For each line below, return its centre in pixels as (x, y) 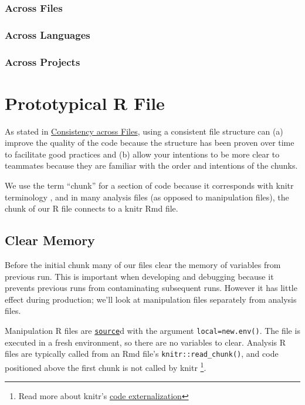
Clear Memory (50, 240)
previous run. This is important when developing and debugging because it (139, 276)
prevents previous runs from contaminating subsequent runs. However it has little (151, 288)
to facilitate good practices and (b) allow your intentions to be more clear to (142, 154)
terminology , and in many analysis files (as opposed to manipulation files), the (147, 197)
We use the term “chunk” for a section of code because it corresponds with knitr (149, 185)
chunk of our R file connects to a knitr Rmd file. (91, 208)
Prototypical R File (85, 103)
